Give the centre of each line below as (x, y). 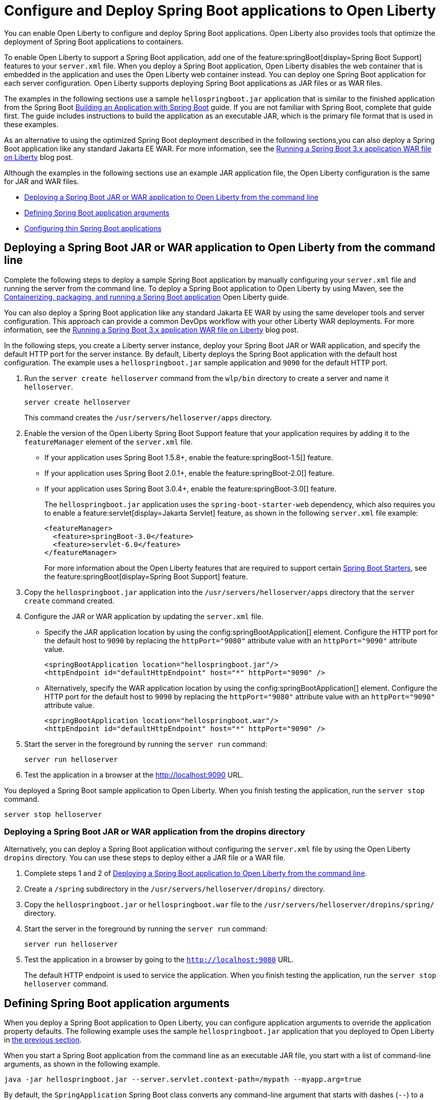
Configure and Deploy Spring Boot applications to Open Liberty (220, 11)
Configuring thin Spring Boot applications (93, 228)
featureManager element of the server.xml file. (108, 442)
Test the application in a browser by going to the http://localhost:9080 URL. (159, 960)
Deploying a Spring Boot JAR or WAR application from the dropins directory (155, 831)
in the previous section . (43, 1040)
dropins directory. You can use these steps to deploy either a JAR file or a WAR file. (145, 858)
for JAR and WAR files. (42, 181)
